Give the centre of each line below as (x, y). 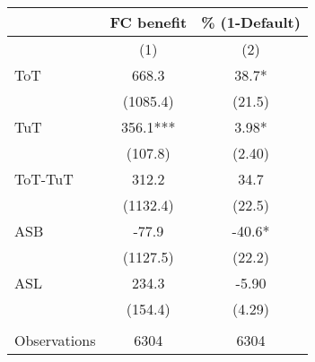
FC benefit (149, 22)
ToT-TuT (44, 179)
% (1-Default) (251, 22)
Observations (55, 340)
